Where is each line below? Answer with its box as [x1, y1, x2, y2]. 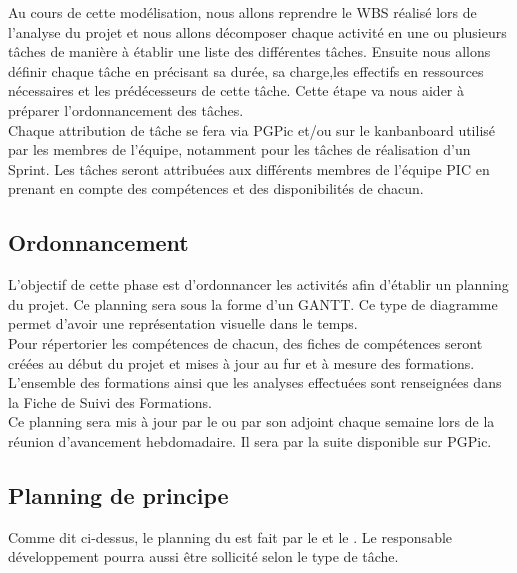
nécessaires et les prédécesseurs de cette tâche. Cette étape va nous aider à [8, 80, 465, 101]
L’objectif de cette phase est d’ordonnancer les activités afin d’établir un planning [8, 274, 509, 295]
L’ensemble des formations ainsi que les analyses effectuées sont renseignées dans [8, 372, 502, 393]
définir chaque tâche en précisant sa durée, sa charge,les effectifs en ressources [8, 60, 484, 81]
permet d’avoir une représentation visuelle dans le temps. [8, 313, 358, 334]
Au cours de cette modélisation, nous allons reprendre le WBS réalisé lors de [8, 2, 477, 22]
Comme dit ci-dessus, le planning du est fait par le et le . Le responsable [8, 526, 453, 547]
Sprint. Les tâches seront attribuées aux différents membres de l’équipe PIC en [8, 158, 490, 179]
